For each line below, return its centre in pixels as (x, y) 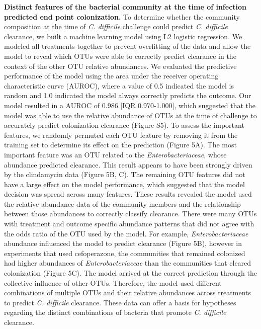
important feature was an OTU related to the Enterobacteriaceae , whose (115, 154)
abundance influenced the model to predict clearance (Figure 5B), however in (123, 243)
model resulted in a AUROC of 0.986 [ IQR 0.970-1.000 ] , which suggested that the (130, 105)
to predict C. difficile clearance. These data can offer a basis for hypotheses (120, 302)
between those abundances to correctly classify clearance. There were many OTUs (130, 214)
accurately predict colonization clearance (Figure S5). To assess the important (124, 125)
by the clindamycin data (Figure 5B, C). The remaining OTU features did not (125, 174)
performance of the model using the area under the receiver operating (111, 76)
